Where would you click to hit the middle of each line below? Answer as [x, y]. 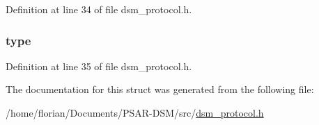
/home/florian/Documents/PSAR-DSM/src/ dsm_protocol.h [135, 112]
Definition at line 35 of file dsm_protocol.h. [99, 66]
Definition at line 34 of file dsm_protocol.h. [99, 9]
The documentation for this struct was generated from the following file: [160, 89]
